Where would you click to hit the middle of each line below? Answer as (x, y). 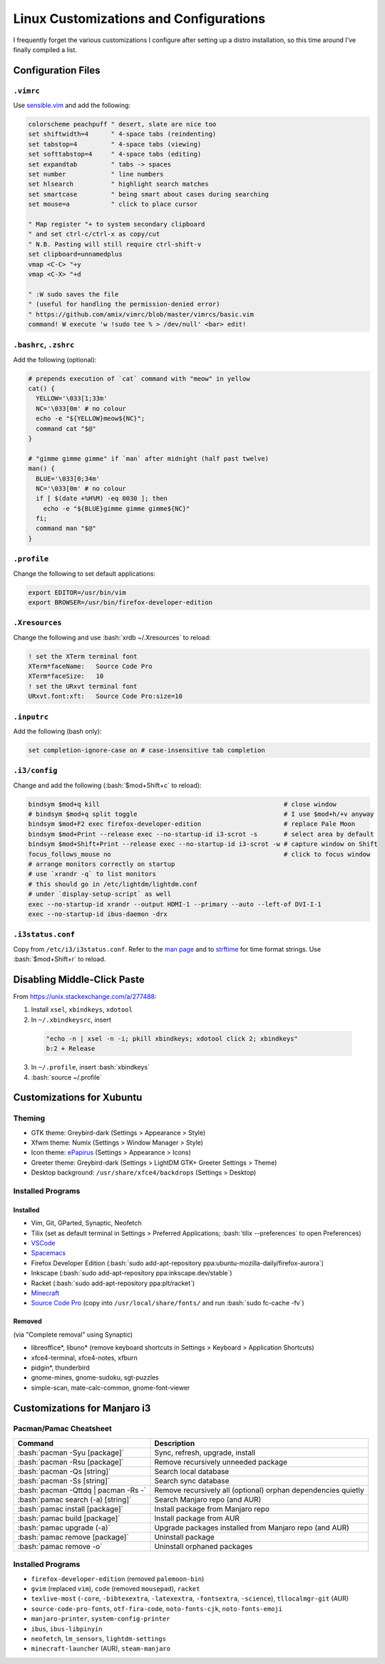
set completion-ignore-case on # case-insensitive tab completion (147, 750)
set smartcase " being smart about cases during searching (149, 194)
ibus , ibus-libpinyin (67, 1628)
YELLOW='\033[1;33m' (72, 399)
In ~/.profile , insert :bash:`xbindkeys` (90, 1067)
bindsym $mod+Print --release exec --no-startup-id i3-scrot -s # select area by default (201, 834)
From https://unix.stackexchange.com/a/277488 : (85, 997)
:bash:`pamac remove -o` (60, 1546)
